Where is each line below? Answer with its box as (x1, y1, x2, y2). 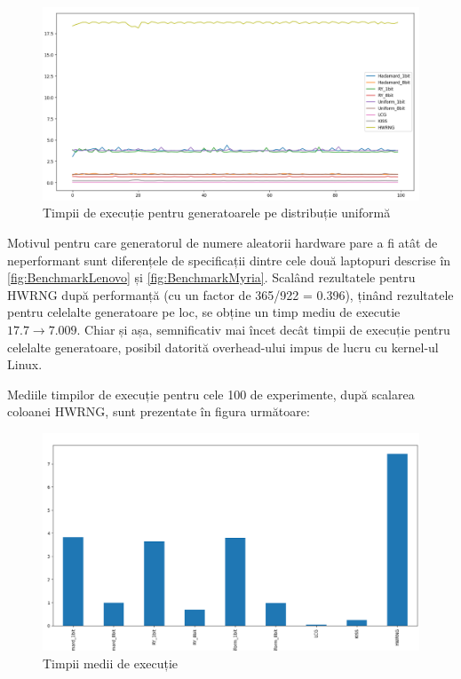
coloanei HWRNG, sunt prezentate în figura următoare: (7, 402, 310, 421)
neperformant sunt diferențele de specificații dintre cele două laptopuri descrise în (7, 250, 451, 269)
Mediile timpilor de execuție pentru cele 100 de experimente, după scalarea (7, 384, 415, 403)
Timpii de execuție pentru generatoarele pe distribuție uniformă (43, 203, 391, 222)
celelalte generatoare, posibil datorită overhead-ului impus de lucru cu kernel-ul (7, 337, 439, 356)
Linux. (7, 355, 43, 374)
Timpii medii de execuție (43, 654, 179, 673)
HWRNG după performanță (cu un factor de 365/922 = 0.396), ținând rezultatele (7, 285, 454, 304)
